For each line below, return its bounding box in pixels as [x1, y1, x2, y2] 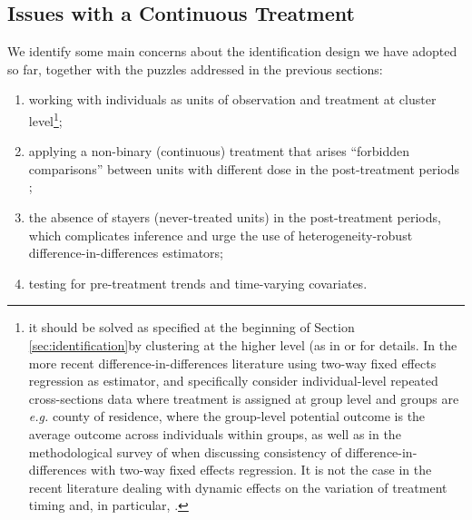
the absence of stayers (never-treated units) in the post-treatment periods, [28, 208, 441, 227]
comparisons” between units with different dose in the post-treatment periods [28, 159, 460, 178]
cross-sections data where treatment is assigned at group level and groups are [28, 388, 459, 407]
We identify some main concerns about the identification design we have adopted [7, 42, 457, 61]
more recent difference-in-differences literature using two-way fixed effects [28, 353, 437, 372]
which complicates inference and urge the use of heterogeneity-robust [28, 225, 413, 244]
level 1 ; [28, 108, 63, 130]
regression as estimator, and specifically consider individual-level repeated [28, 371, 438, 390]
